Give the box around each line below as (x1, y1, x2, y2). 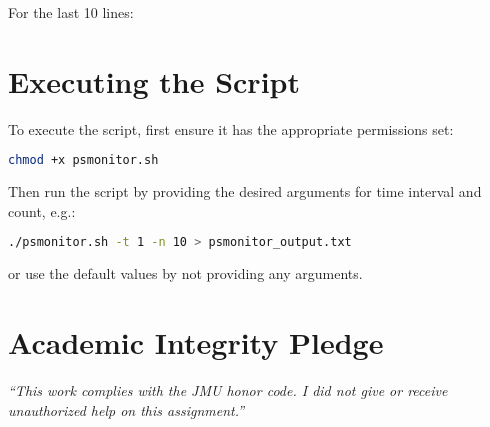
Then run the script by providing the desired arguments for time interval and (8, 181, 482, 202)
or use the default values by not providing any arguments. (8, 263, 363, 284)
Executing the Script (8, 60, 300, 101)
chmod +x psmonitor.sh (8, 153, 159, 168)
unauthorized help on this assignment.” (8, 399, 245, 420)
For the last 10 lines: (8, 2, 134, 22)
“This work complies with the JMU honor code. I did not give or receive (8, 379, 448, 400)
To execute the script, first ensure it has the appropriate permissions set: (8, 118, 454, 139)
